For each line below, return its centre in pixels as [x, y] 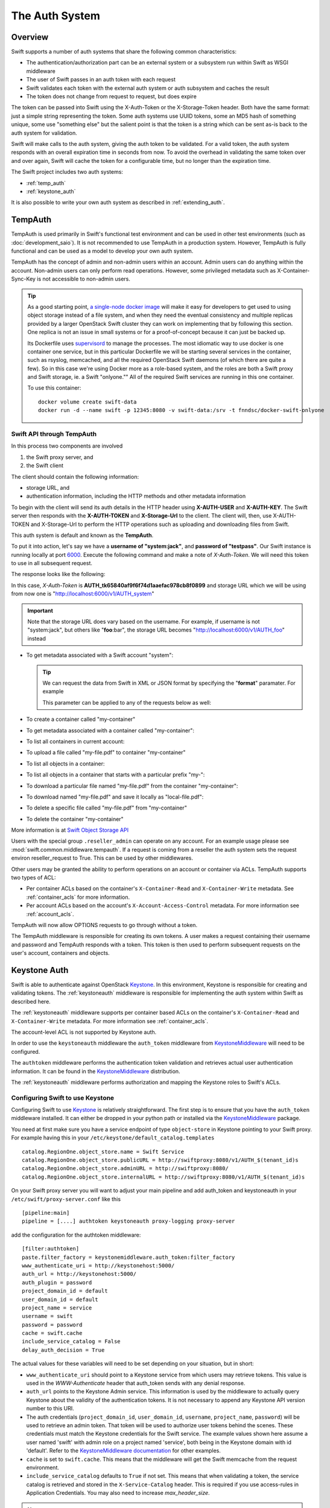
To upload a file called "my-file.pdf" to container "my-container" [106, 752]
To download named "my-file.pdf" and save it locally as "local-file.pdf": [115, 797]
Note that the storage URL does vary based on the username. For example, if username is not [144, 622]
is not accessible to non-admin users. [84, 279]
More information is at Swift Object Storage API [70, 830]
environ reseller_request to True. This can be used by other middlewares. [102, 858]
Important [40, 610]
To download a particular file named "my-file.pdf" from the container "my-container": [132, 786]
